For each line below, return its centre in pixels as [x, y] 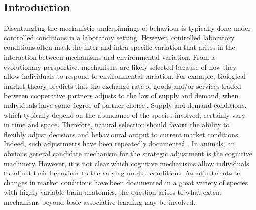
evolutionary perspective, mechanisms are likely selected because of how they [120, 66]
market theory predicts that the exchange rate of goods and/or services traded [123, 86]
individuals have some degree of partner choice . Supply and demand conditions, [125, 105]
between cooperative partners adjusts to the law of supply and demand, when [121, 95]
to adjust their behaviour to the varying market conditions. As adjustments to [122, 173]
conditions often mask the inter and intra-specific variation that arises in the [120, 47]
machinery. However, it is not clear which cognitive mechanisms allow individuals [127, 163]
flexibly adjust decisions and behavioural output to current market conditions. [122, 134]
